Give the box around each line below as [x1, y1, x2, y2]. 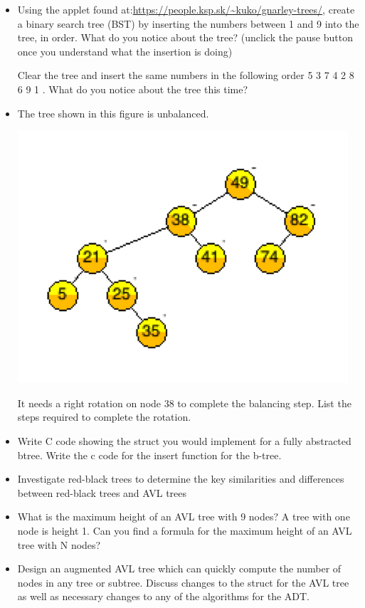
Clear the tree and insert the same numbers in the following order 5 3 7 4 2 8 [17, 68, 354, 83]
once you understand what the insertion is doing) [17, 43, 233, 58]
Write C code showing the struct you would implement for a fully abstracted [17, 433, 351, 448]
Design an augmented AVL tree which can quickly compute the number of [17, 561, 342, 576]
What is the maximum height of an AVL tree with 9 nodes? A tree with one [17, 509, 350, 524]
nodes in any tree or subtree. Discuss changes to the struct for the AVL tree [17, 575, 349, 589]
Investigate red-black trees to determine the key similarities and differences [17, 471, 344, 486]
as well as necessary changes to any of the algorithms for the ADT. [17, 589, 310, 604]
